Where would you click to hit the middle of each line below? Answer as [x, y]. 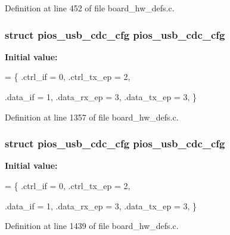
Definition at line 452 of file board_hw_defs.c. [90, 8]
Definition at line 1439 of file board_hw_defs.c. [92, 226]
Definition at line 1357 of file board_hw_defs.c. [92, 117]
